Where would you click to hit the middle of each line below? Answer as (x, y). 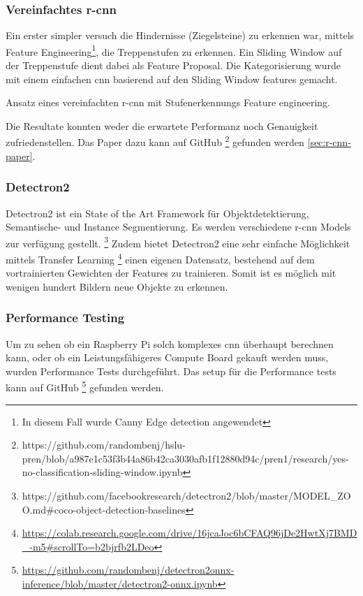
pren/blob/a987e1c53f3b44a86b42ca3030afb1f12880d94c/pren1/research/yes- (185, 458)
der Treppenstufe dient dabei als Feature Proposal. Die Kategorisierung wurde (173, 65)
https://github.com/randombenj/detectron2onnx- (128, 570)
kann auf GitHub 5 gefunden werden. (85, 386)
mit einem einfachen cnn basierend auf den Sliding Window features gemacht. (172, 79)
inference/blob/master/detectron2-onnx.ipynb (120, 583)
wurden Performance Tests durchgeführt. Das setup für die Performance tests (171, 371)
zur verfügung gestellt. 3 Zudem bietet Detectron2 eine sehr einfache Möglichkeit (178, 242)
